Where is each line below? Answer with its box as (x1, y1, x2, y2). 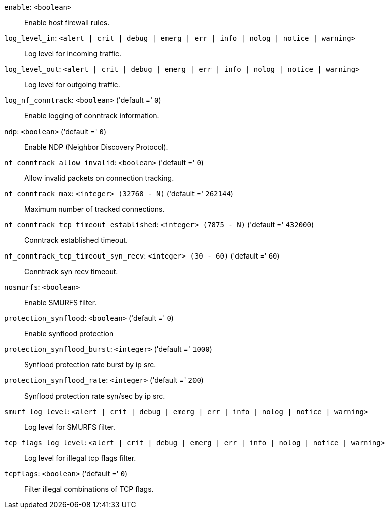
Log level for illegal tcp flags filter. (24, 454, 136, 462)
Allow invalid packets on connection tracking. (24, 174, 174, 182)
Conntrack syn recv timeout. (24, 267, 118, 276)
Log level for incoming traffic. (24, 49, 122, 58)
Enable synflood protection (24, 329, 114, 338)
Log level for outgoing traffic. (24, 80, 120, 89)
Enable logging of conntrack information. (24, 111, 159, 120)
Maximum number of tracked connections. (24, 205, 165, 213)
